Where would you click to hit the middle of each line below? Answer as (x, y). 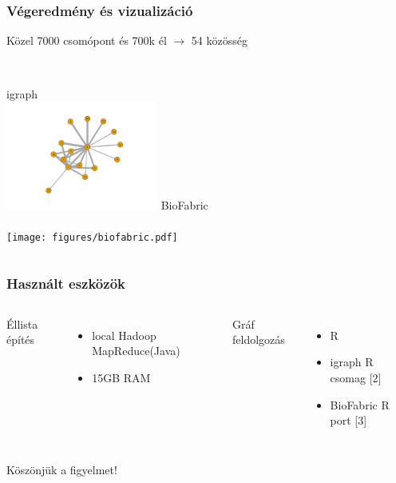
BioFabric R (360, 404)
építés (21, 339)
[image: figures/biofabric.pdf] (92, 237)
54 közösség (219, 40)
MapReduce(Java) (136, 351)
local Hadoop (124, 335)
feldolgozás (259, 339)
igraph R (352, 362)
